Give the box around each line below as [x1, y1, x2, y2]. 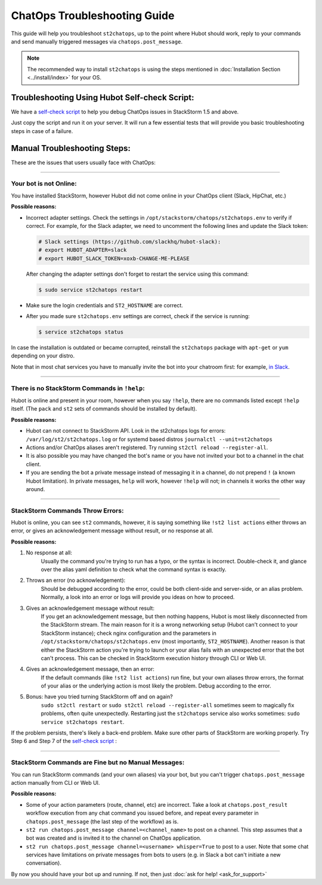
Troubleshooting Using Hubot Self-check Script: [11, 92, 194, 103]
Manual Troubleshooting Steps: [11, 143, 131, 153]
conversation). [26, 859, 62, 867]
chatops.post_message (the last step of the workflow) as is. [26, 818, 179, 825]
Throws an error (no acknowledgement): [26, 576, 126, 584]
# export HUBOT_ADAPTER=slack [38, 246, 127, 254]
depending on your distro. [11, 352, 75, 359]
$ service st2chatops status [38, 329, 124, 335]
